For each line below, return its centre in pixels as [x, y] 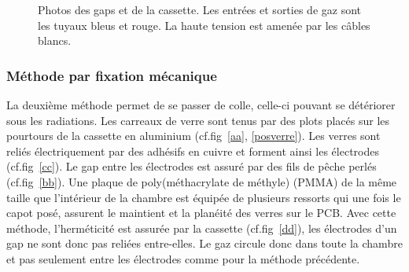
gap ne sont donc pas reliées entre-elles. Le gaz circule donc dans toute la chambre [204, 243]
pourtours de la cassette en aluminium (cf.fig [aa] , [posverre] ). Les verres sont [193, 136]
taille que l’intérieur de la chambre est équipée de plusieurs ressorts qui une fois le [204, 197]
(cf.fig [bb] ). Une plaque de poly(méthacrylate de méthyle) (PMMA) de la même [202, 181]
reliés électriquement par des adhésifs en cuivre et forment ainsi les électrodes [193, 151]
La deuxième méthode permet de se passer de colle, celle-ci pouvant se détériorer [201, 105]
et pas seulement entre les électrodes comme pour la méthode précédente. [183, 258]
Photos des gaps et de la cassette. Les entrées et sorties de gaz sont [199, 9]
